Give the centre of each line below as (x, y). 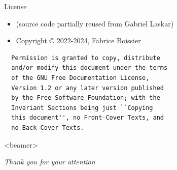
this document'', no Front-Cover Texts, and (87, 118)
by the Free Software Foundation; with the (86, 98)
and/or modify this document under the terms (90, 68)
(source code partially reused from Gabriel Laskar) (95, 23)
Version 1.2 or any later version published (87, 88)
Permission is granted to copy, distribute (86, 58)
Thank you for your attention (50, 162)
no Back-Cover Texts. (48, 127)
